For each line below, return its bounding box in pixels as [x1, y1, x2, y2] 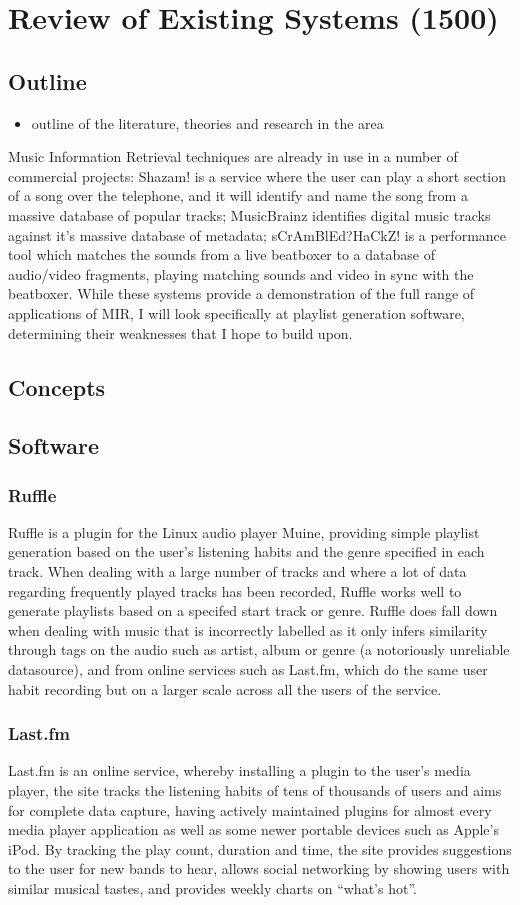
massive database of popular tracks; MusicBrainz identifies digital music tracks [8, 204, 491, 225]
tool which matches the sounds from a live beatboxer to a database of [8, 244, 435, 265]
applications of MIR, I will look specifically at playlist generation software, [8, 302, 465, 323]
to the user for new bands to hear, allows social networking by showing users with [8, 858, 510, 879]
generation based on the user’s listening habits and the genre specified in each [8, 541, 485, 562]
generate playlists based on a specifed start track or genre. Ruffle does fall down [8, 600, 498, 621]
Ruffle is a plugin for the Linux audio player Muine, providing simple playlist [8, 521, 480, 542]
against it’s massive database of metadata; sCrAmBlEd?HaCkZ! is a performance [8, 224, 507, 245]
